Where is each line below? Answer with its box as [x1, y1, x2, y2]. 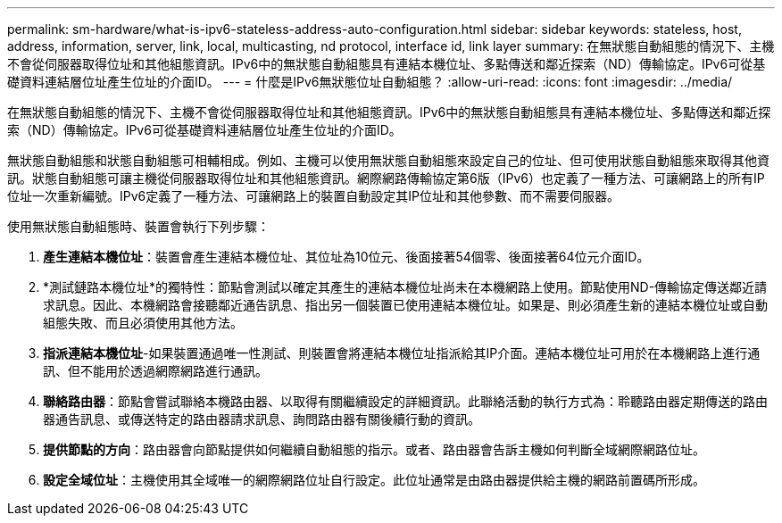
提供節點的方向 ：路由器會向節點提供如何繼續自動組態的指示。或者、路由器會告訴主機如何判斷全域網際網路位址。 [43, 442, 705, 457]
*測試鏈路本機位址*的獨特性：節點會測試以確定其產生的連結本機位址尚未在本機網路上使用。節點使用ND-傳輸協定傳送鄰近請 [43, 279, 768, 295]
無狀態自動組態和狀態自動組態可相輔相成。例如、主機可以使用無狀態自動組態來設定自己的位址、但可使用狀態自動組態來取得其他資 [7, 153, 770, 168]
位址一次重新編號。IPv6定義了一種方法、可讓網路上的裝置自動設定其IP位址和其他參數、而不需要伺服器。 [7, 188, 620, 203]
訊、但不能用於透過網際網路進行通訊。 [43, 363, 268, 378]
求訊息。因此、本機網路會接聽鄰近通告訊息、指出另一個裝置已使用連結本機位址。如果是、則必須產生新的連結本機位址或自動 [43, 297, 768, 312]
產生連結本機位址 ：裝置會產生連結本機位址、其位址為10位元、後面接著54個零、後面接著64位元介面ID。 [43, 249, 650, 264]
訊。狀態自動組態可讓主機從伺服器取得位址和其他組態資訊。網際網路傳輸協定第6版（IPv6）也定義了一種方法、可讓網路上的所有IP [7, 170, 765, 186]
